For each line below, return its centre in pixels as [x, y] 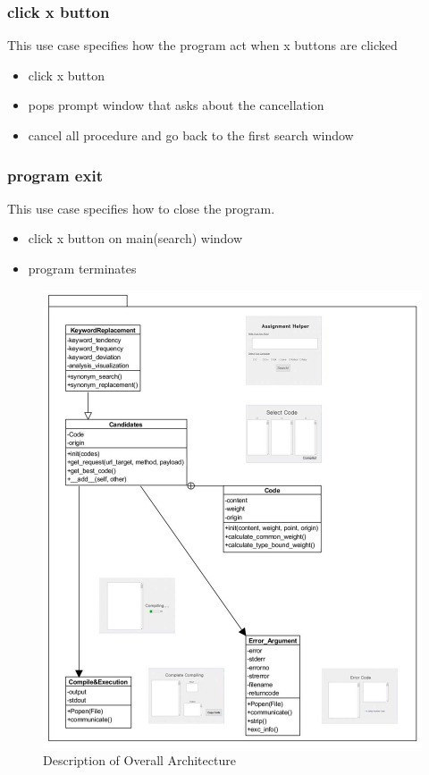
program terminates [82, 268]
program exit [55, 175]
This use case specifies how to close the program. [141, 208]
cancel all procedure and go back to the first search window [191, 135]
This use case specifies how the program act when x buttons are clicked [202, 45]
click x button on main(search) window [135, 238]
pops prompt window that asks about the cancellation [176, 105]
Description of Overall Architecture [139, 760]
